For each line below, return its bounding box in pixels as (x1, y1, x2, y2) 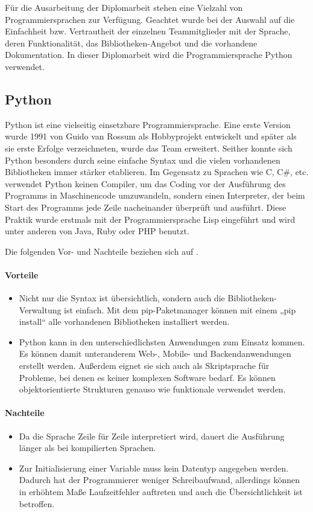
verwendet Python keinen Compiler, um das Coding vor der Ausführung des (5, 177, 286, 190)
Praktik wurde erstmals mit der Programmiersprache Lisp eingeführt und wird (5, 213, 296, 225)
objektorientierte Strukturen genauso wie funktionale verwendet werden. (19, 383, 286, 395)
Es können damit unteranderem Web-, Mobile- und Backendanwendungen (19, 347, 291, 360)
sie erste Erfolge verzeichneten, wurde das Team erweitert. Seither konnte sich (5, 141, 292, 154)
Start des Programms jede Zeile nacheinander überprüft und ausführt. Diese (5, 200, 286, 213)
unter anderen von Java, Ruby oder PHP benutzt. (5, 225, 189, 237)
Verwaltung (19, 303, 62, 316)
